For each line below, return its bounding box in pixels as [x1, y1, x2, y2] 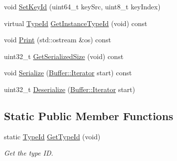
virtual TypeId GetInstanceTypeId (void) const [4, 18, 147, 28]
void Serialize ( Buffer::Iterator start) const [4, 67, 132, 78]
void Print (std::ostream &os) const [4, 34, 111, 45]
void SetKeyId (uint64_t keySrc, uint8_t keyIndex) [4, 1, 161, 11]
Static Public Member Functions [4, 108, 174, 123]
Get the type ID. [4, 148, 53, 158]
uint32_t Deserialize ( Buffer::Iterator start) [4, 84, 135, 94]
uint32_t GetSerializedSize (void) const [4, 51, 124, 61]
